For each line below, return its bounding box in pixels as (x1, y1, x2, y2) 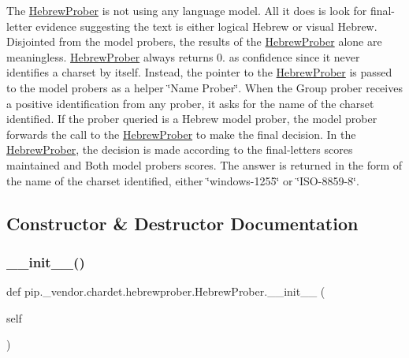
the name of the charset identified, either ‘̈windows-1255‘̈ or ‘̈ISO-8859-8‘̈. (6, 172, 359, 188)
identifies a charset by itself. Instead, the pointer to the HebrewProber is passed (6, 64, 392, 80)
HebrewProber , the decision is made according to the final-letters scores (6, 141, 353, 158)
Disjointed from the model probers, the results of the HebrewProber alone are (6, 33, 382, 50)
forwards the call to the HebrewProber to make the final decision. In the (6, 125, 356, 142)
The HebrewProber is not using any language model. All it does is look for (6, 2, 367, 18)
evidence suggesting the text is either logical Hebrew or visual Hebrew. (35, 17, 377, 34)
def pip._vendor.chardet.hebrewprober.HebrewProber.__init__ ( (6, 283, 325, 300)
